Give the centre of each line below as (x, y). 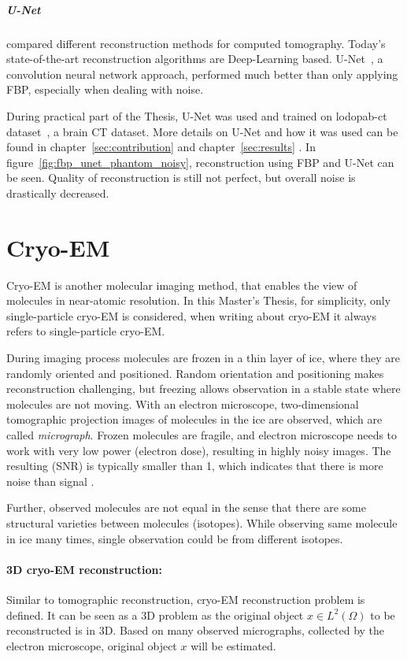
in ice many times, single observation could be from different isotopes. (175, 538)
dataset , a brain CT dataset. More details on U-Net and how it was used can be (202, 131)
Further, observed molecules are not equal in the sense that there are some (186, 507)
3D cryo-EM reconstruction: (84, 569)
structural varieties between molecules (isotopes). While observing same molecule (202, 522)
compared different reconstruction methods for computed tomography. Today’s (196, 43)
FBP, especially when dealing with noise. (105, 89)
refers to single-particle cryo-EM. (86, 331)
